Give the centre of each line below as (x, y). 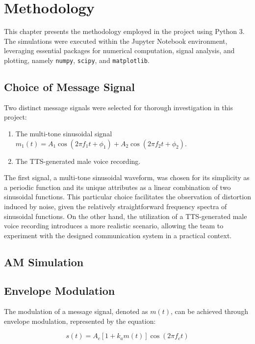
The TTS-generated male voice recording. (78, 161)
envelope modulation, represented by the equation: (80, 321)
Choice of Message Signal (70, 86)
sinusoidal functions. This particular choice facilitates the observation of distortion (127, 197)
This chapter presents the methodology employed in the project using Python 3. (124, 31)
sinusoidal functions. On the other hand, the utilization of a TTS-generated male (126, 216)
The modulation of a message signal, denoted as (76, 311)
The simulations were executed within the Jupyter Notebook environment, (116, 41)
